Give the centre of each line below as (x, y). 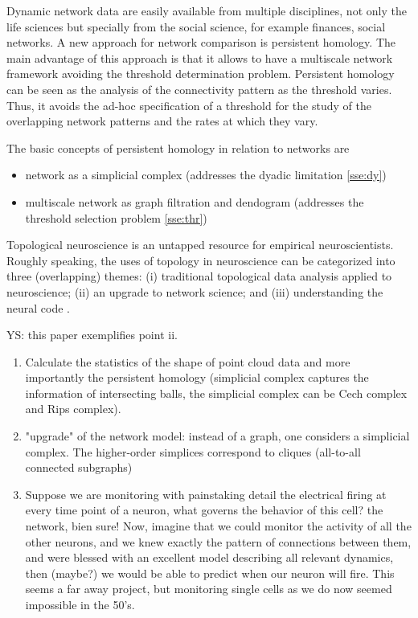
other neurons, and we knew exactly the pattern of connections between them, (218, 541)
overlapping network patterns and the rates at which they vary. (162, 121)
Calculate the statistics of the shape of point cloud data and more (188, 361)
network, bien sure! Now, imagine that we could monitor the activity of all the (218, 526)
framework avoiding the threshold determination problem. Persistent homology (201, 74)
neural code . (39, 307)
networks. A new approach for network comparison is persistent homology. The (201, 42)
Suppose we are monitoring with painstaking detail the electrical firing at (206, 494)
